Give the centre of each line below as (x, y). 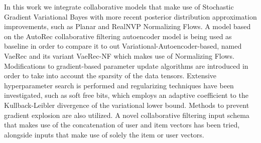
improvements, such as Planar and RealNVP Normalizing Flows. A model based (127, 26)
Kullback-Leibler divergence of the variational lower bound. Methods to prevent (127, 105)
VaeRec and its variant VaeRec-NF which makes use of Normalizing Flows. (119, 55)
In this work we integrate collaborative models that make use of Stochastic (119, 7)
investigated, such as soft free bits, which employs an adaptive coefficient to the (126, 95)
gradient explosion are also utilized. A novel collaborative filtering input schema (127, 115)
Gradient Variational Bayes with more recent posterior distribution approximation (130, 16)
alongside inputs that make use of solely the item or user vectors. (104, 134)
